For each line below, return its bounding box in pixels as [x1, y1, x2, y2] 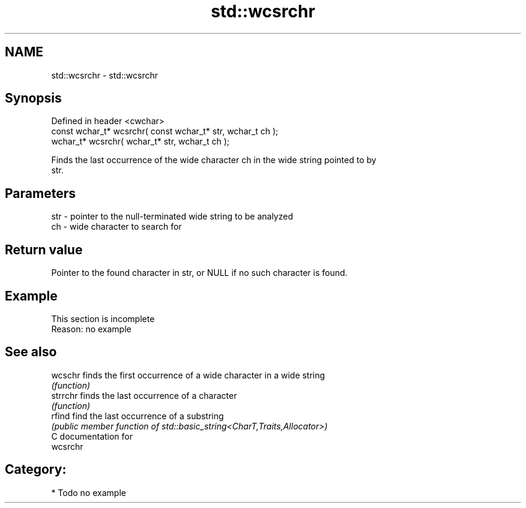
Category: [5, 462, 67, 477]
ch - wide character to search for [51, 221, 182, 232]
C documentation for [51, 431, 133, 441]
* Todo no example [51, 487, 126, 498]
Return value [5, 242, 83, 257]
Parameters [5, 185, 76, 201]
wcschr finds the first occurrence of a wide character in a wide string [51, 369, 325, 380]
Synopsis [5, 91, 62, 106]
